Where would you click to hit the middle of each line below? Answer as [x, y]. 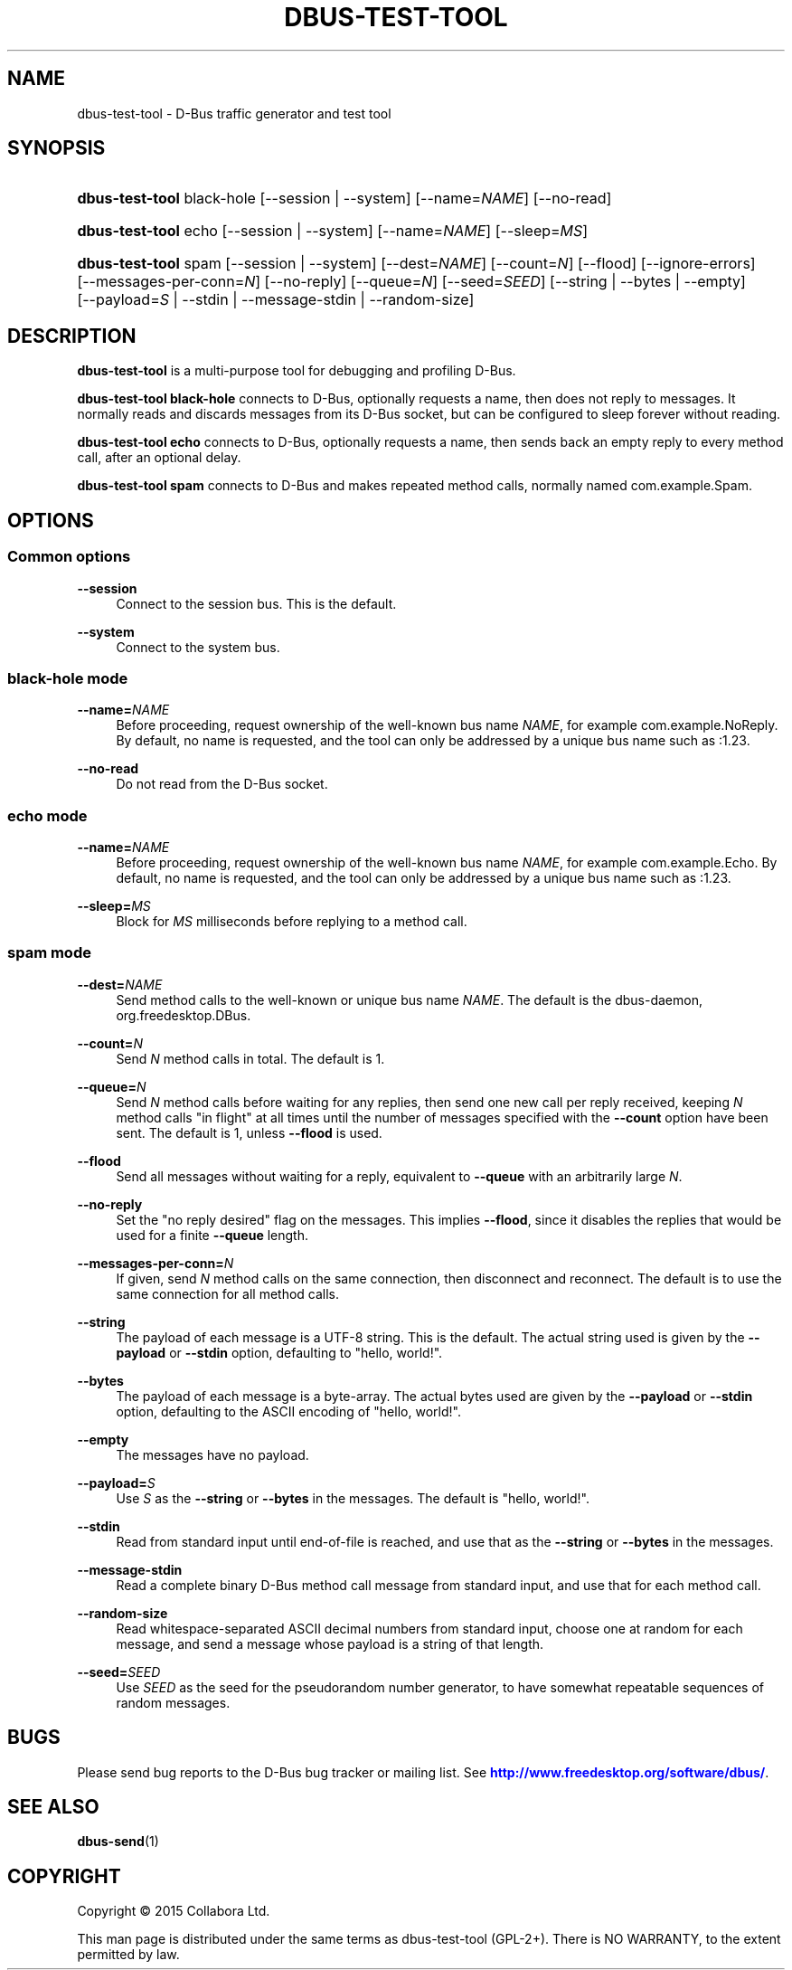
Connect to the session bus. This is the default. [256, 603]
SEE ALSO [53, 1807]
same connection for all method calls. [228, 1293]
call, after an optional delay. [159, 458]
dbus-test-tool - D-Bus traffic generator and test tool [234, 113]
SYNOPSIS [57, 148]
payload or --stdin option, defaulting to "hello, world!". [279, 1352]
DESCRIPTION [72, 336]
